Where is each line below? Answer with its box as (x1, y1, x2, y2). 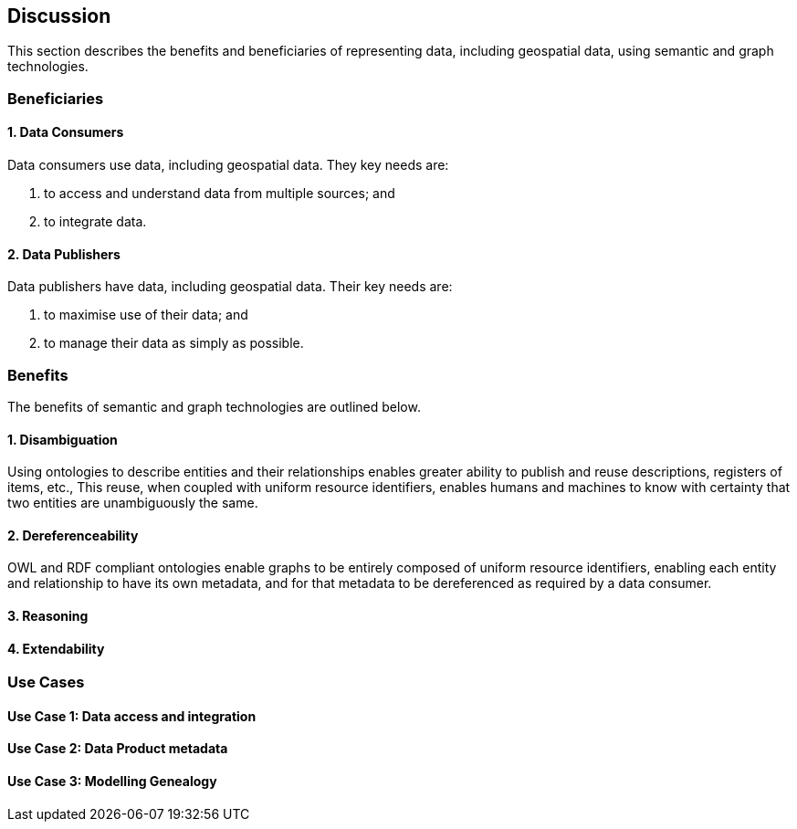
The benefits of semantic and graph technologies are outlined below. (7, 398, 421, 414)
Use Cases (7, 673, 85, 692)
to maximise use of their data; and (44, 307, 248, 323)
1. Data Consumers (7, 124, 124, 141)
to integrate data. (44, 214, 147, 230)
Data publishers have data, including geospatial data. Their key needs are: (7, 278, 453, 295)
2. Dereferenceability (7, 527, 139, 543)
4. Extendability (7, 640, 105, 656)
